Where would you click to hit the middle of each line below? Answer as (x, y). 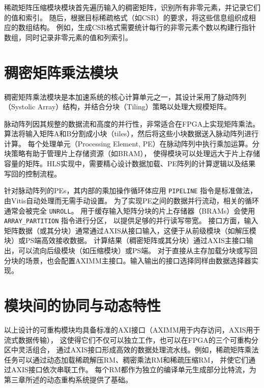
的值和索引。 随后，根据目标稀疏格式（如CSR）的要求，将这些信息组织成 (126, 17)
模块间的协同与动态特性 (83, 305)
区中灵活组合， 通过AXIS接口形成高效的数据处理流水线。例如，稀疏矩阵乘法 (131, 350)
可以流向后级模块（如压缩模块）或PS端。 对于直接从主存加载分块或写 (134, 250)
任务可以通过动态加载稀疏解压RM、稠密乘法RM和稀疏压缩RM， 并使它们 (126, 359)
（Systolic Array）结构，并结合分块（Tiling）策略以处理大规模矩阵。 (118, 107)
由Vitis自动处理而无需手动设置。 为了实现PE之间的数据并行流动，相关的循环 (131, 200)
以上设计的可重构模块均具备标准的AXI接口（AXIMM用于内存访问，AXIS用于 (132, 329)
